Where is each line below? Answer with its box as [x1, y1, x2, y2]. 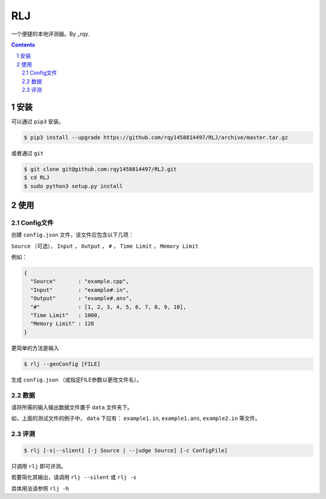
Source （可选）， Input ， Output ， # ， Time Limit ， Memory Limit [11, 242, 199, 249]
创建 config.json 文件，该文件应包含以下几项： [11, 231, 134, 239]
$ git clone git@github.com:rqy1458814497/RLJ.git [24, 166, 177, 172]
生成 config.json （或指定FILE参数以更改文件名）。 [11, 376, 142, 383]
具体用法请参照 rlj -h [11, 485, 69, 492]
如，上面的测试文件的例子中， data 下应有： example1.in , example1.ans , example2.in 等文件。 [11, 414, 261, 422]
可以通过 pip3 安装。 [11, 118, 65, 125]
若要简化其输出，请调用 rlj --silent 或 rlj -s [11, 474, 137, 481]
